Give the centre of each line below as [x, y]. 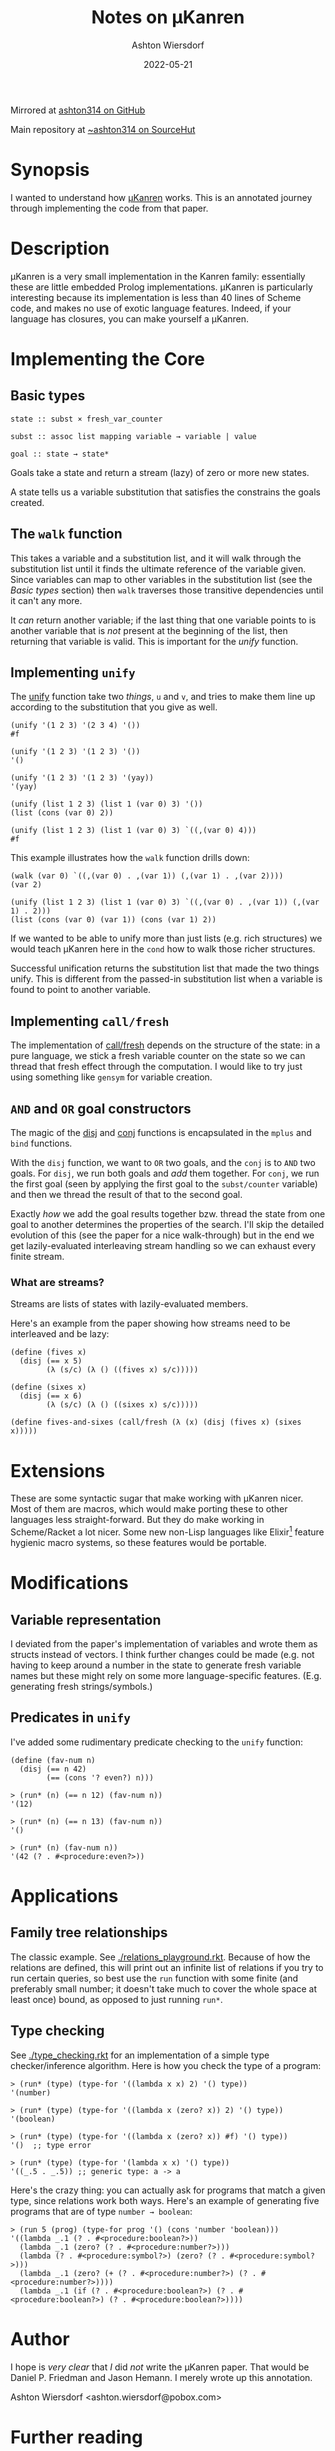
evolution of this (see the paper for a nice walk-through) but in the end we [162, 1235]
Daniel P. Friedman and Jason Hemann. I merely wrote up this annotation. [161, 2377]
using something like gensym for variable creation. [111, 1077]
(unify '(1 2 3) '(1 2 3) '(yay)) [82, 778]
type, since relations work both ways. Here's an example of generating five [165, 2200]
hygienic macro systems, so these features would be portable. [138, 1542]
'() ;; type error [51, 2145]
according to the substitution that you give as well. [114, 707]
